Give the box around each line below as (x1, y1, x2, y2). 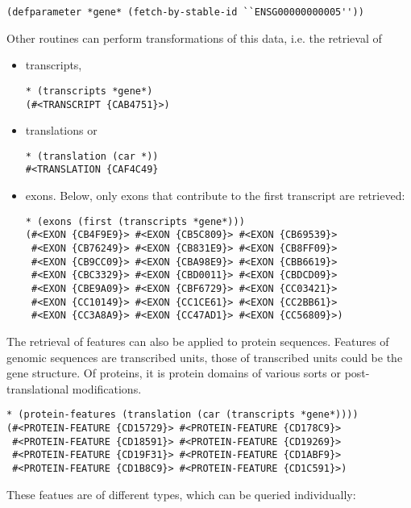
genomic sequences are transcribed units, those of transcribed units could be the (6, 348, 403, 365)
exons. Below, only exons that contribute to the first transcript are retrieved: (25, 187, 405, 204)
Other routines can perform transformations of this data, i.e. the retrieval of (6, 29, 382, 46)
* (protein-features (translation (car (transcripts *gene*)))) (6, 409, 359, 421)
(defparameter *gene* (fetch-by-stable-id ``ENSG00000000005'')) (6, 6, 364, 18)
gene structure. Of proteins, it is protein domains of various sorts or (6, 364, 341, 381)
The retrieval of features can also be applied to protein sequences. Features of (6, 332, 389, 349)
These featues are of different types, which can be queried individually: (6, 485, 356, 502)
